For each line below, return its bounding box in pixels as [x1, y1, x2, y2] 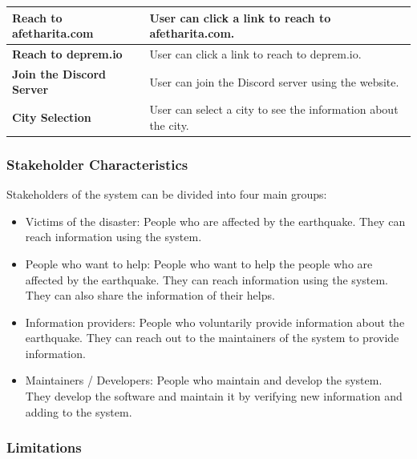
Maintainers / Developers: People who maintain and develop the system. [25, 372, 383, 389]
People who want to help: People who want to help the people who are [25, 255, 373, 272]
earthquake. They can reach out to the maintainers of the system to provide [25, 329, 399, 346]
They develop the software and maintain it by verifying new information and [25, 388, 403, 405]
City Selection [12, 109, 91, 126]
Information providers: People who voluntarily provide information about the [25, 313, 405, 330]
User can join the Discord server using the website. [149, 73, 399, 90]
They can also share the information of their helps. [25, 287, 275, 304]
